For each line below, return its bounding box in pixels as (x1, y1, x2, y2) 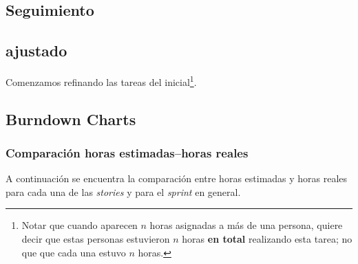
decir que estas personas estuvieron (21, 232, 170, 246)
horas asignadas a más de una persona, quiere (149, 218, 343, 232)
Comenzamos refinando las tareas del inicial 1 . (6, 72, 197, 89)
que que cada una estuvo (21, 245, 126, 259)
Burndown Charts (6, 108, 136, 129)
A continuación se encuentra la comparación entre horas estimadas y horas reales (6, 171, 348, 186)
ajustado (6, 40, 67, 61)
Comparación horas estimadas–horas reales (6, 144, 249, 161)
